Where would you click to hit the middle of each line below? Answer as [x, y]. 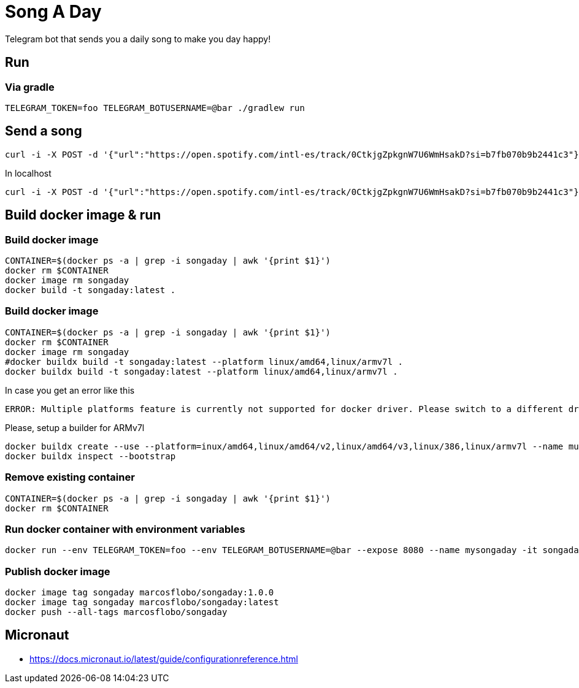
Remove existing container [70, 477]
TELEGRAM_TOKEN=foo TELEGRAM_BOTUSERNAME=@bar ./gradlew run [155, 108]
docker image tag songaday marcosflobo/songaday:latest [142, 602]
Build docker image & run [83, 215]
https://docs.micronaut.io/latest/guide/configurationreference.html [164, 659]
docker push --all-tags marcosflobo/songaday [116, 612]
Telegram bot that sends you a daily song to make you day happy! [138, 39]
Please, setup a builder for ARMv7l [75, 427]
